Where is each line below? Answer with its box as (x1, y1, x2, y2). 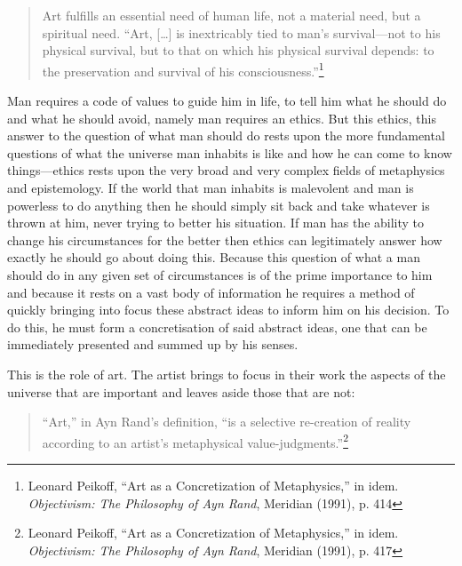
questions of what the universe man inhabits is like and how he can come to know (7, 143, 452, 162)
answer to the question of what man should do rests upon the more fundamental (7, 126, 445, 145)
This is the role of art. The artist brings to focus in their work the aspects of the (7, 364, 446, 383)
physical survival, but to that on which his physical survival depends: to (42, 41, 434, 60)
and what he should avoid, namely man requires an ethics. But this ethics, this (7, 108, 436, 127)
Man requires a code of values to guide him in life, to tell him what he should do (7, 92, 447, 110)
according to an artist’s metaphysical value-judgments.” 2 (42, 430, 348, 451)
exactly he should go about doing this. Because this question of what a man (7, 248, 420, 267)
